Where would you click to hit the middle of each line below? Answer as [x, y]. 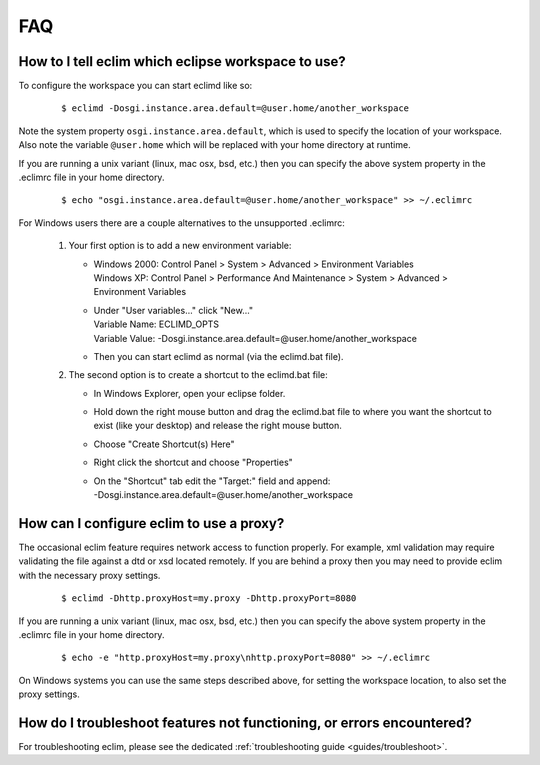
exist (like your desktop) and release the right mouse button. [217, 426]
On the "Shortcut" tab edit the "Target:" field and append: [212, 481]
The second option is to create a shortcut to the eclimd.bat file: [198, 375]
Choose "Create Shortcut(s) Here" [164, 444]
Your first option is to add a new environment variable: [180, 246]
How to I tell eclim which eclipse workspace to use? [182, 61]
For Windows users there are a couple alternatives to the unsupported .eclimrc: [181, 222]
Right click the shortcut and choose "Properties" [193, 462]
